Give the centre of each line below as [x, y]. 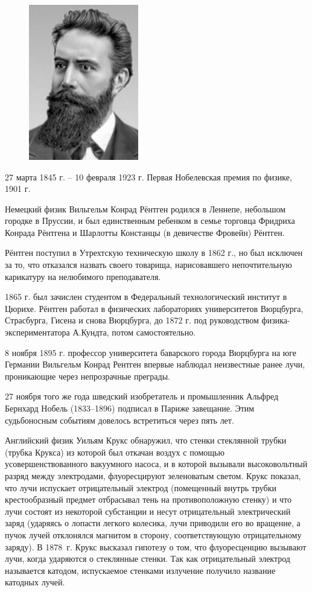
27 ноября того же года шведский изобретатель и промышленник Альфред [142, 396]
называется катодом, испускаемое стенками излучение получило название [140, 570]
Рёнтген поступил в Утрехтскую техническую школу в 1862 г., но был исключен [154, 253]
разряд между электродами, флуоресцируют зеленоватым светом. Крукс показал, [153, 475]
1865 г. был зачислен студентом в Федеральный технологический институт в [146, 297]
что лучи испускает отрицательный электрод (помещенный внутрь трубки [141, 487]
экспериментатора [37, 332]
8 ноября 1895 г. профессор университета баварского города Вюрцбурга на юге [151, 352]
